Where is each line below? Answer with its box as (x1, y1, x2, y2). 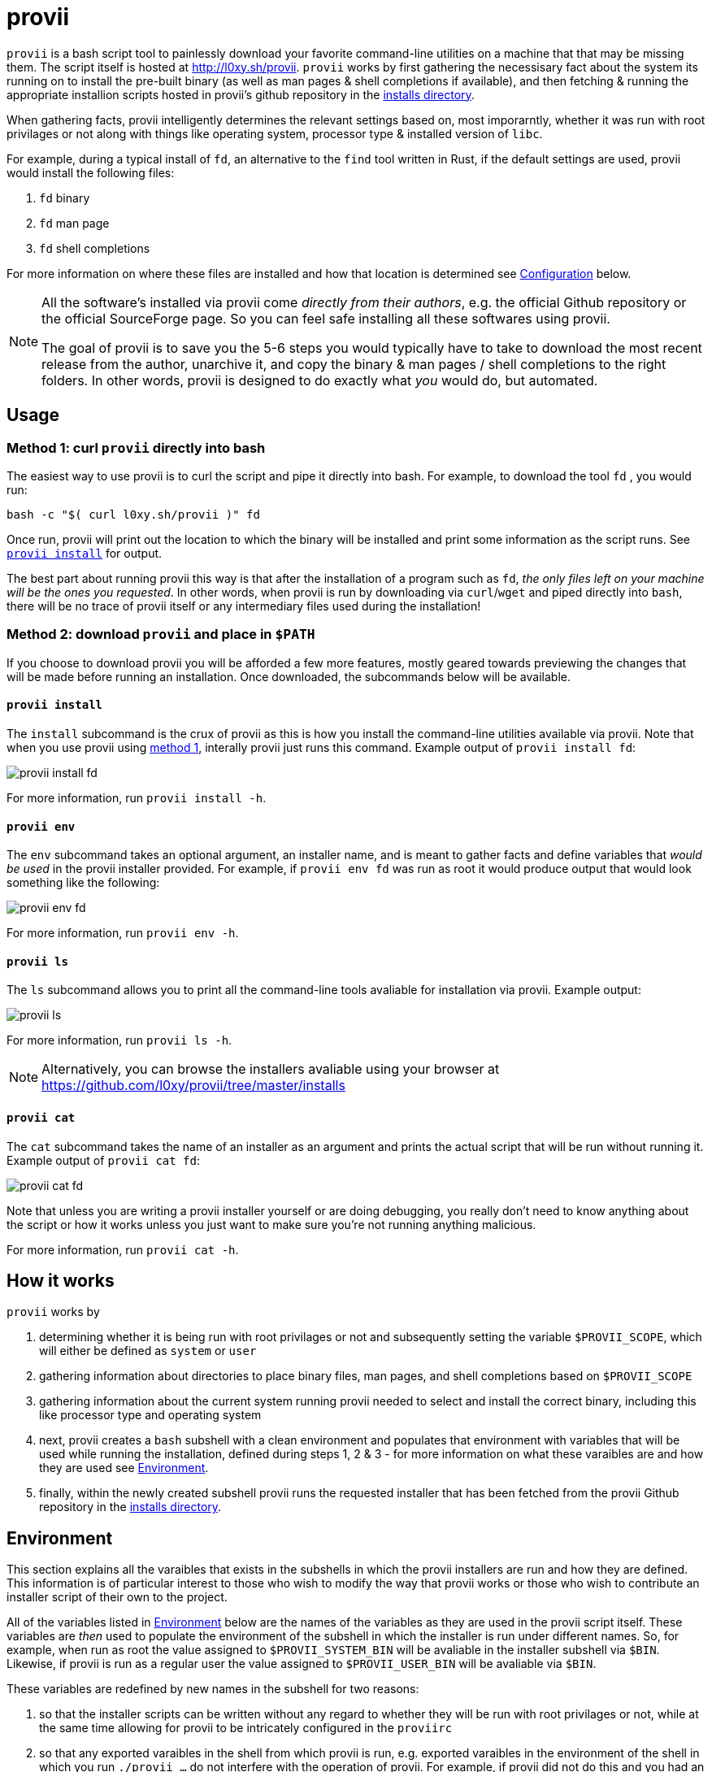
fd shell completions (39, 241, 150, 255)
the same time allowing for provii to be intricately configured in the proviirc (39, 1721, 453, 1735)
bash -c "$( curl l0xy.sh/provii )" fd (7, 507, 260, 521)
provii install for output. (7, 545, 163, 560)
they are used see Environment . (39, 1461, 209, 1475)
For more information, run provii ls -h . (7, 1033, 232, 1048)
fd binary (39, 190, 90, 205)
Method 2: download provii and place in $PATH (7, 626, 315, 643)
